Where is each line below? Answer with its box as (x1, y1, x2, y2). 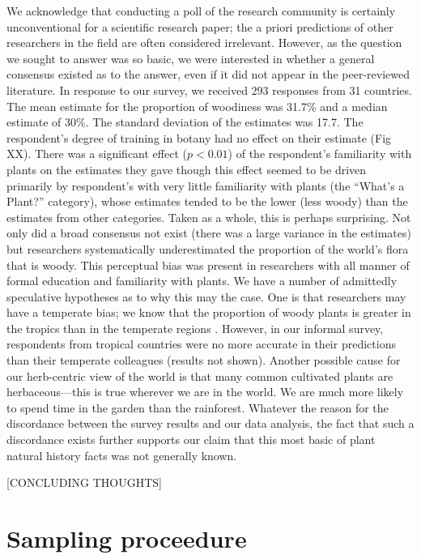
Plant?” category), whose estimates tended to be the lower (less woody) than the (6, 193, 408, 210)
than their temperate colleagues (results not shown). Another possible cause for (6, 352, 401, 369)
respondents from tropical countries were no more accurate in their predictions (6, 335, 396, 352)
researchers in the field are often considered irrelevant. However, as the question (6, 34, 402, 51)
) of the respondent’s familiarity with (228, 145, 412, 162)
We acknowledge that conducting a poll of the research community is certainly (6, 2, 396, 19)
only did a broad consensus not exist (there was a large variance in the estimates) (6, 224, 411, 241)
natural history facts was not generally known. (6, 446, 237, 463)
